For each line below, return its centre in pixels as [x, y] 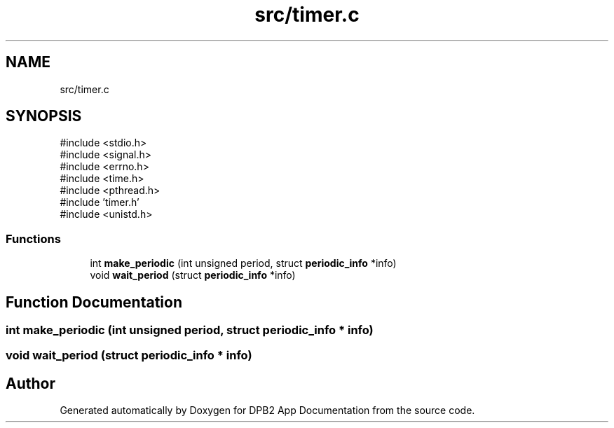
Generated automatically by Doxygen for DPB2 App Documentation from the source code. [267, 410]
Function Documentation [94, 302]
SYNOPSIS [44, 116]
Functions [33, 239]
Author [30, 383]
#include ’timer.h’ [100, 202]
